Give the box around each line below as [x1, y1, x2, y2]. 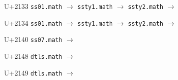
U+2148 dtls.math [4, 50, 62, 61]
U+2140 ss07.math [4, 34, 62, 44]
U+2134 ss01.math [4, 17, 62, 28]
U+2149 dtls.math [4, 67, 62, 78]
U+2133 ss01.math [4, 1, 62, 11]
